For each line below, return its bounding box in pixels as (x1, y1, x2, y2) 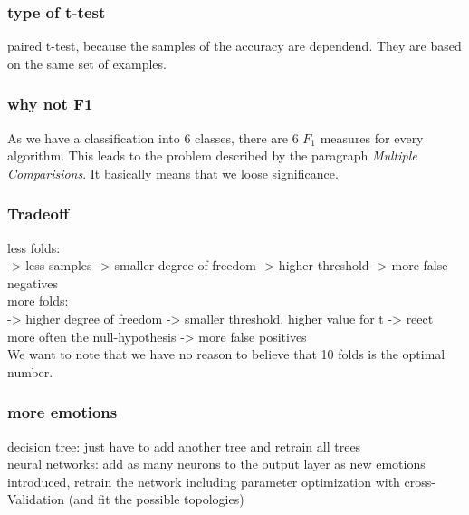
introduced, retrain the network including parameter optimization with (7, 471, 400, 491)
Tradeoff (7, 202, 69, 225)
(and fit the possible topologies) (68, 490, 244, 509)
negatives (7, 273, 59, 292)
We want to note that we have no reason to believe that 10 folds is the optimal (7, 345, 445, 364)
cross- (404, 471, 435, 491)
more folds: (7, 291, 69, 310)
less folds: (7, 238, 61, 257)
